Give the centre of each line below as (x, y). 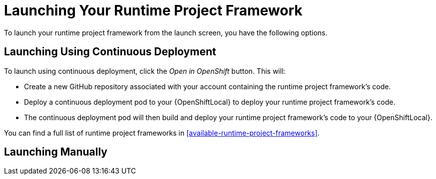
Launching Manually (56, 152)
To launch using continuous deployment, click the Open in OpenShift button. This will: (145, 71)
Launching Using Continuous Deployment (110, 52)
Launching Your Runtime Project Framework (153, 10)
